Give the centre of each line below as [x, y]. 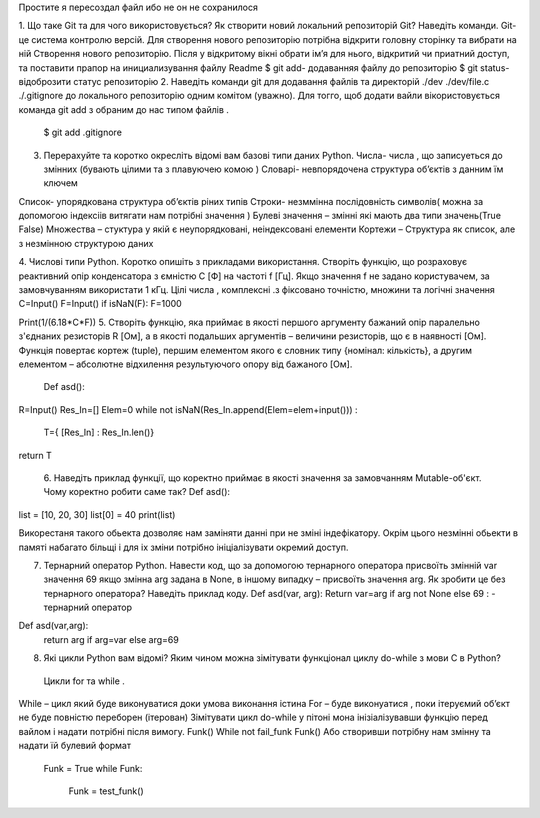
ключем [61, 183]
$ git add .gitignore [82, 132]
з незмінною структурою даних [86, 243]
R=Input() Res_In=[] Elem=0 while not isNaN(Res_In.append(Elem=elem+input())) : [188, 409]
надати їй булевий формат [75, 746]
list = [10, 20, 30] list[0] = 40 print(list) [97, 514]
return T [35, 455]
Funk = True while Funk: [93, 768]
